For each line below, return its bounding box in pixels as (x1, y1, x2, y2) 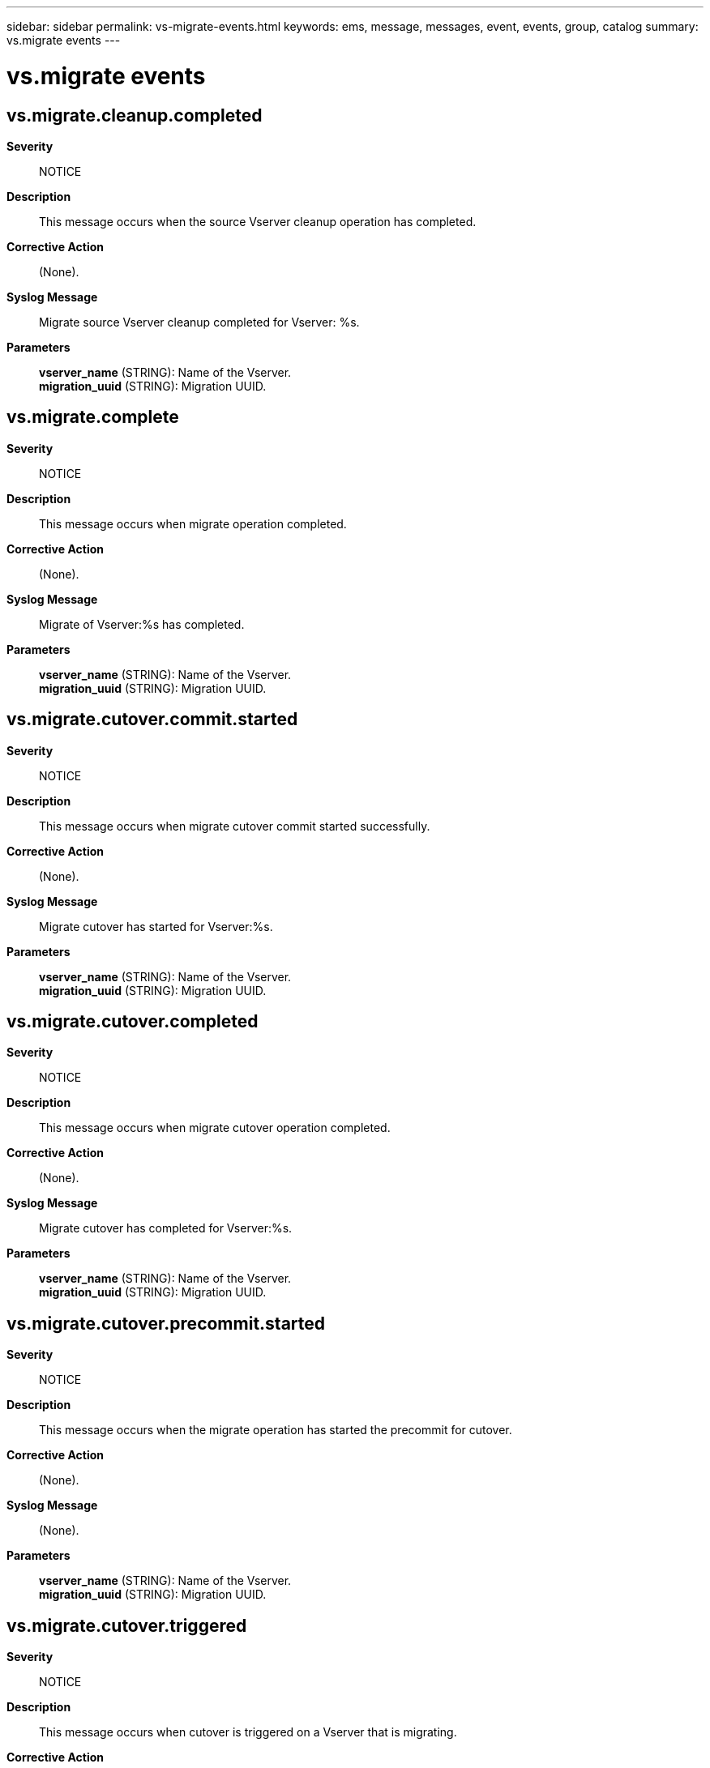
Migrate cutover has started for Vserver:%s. (39, 919, 273, 933)
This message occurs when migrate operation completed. (39, 516, 347, 531)
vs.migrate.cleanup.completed (6, 105, 263, 126)
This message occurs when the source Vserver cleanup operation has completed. (39, 214, 477, 228)
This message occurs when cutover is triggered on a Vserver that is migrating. (39, 1725, 457, 1740)
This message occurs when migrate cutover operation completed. (39, 1121, 391, 1135)
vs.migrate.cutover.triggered (6, 1615, 247, 1636)
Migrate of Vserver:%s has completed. (39, 617, 245, 631)
